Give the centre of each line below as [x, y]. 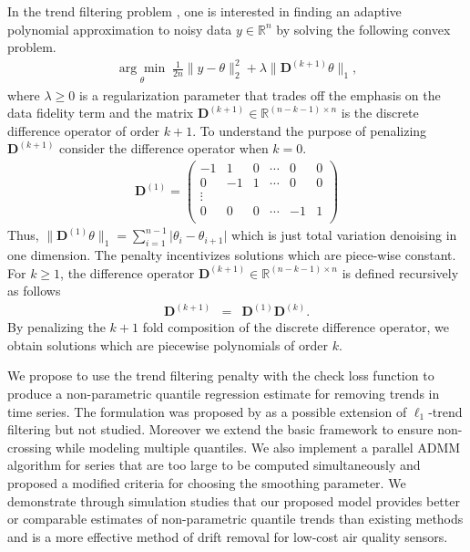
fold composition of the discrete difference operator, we [296, 327]
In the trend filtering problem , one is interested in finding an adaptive [204, 11]
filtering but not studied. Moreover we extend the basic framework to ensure [220, 429]
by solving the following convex [363, 29]
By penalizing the [56, 327]
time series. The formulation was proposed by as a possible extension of [207, 411]
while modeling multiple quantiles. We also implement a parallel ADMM [258, 447]
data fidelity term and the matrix [101, 113]
